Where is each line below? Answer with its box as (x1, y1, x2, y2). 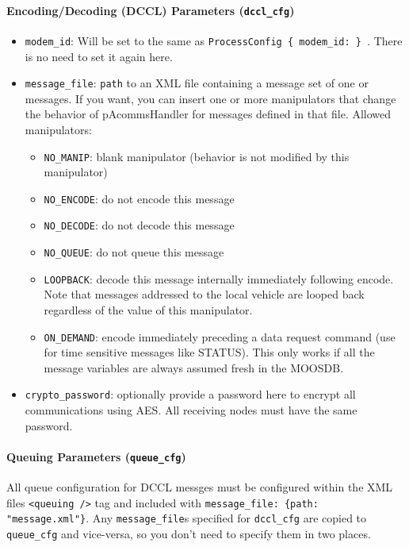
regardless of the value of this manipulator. (44, 302, 253, 318)
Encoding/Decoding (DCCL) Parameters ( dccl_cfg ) (6, 2, 295, 18)
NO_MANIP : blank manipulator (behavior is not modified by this (44, 148, 350, 164)
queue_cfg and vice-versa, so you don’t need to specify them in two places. (6, 526, 371, 542)
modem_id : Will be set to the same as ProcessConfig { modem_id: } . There (25, 32, 403, 48)
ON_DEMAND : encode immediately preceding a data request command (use (44, 328, 396, 345)
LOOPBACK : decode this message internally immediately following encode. (44, 270, 394, 287)
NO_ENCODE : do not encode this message (44, 190, 235, 206)
